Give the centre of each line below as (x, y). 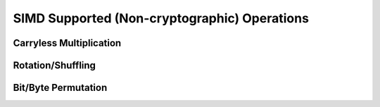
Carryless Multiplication (67, 43)
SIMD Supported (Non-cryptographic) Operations (161, 18)
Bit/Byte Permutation (60, 88)
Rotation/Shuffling (55, 65)
